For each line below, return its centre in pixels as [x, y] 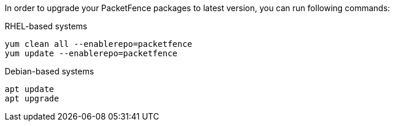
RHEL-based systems [46, 26]
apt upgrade [32, 98]
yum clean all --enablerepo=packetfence [99, 44]
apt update [30, 89]
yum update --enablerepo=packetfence [91, 53]
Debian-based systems [49, 71]
